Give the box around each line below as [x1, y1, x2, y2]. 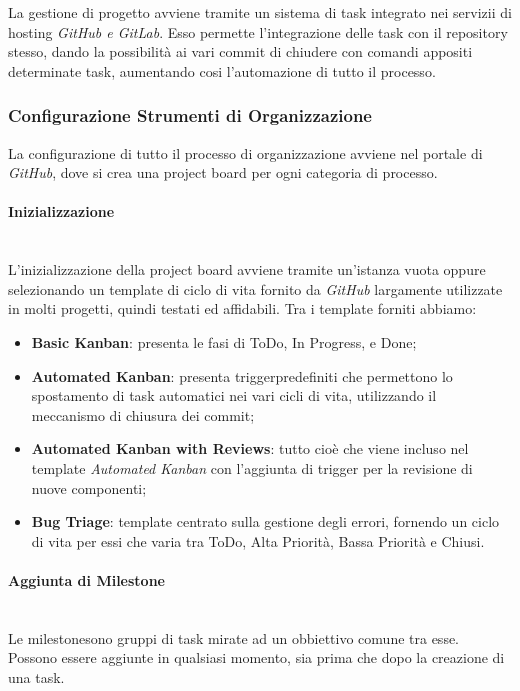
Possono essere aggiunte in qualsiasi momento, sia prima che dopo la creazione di [8, 647, 505, 668]
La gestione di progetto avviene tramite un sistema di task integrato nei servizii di [8, 2, 512, 22]
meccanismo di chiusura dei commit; [31, 404, 255, 425]
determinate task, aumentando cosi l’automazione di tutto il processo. [8, 60, 436, 81]
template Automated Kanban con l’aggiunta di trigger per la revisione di [31, 457, 473, 478]
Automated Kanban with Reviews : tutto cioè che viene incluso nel [31, 438, 469, 459]
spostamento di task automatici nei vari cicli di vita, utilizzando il [31, 385, 437, 406]
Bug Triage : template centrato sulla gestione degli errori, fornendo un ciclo [31, 511, 500, 532]
